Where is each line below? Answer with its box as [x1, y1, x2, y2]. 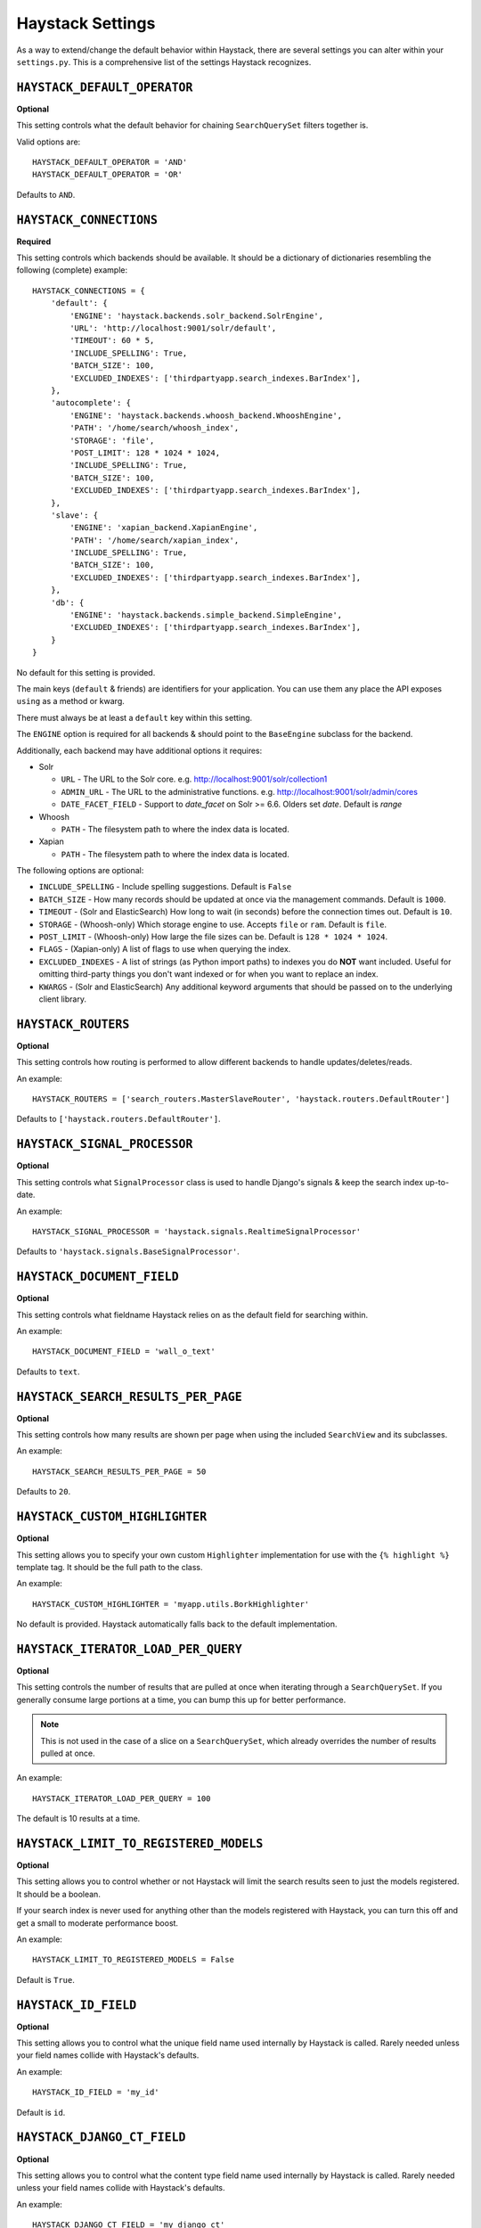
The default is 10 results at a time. [16, 1814, 141, 1824]
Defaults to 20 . [16, 1487, 71, 1497]
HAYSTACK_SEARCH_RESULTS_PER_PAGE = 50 [32, 1466, 207, 1477]
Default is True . [16, 1974, 75, 1985]
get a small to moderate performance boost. [16, 1917, 178, 1929]
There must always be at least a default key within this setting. [16, 712, 253, 723]
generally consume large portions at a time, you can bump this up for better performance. [16, 1694, 346, 1705]
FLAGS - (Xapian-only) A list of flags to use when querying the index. [38, 944, 291, 954]
